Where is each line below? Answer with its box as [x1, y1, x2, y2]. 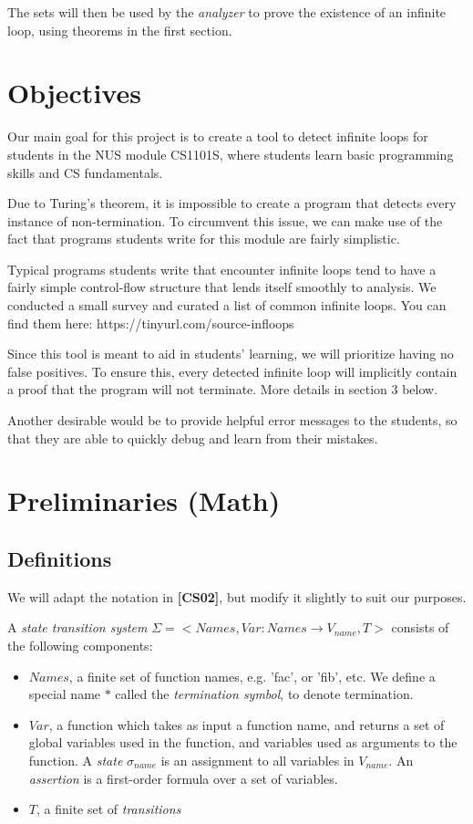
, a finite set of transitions [36, 799, 181, 819]
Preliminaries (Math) [7, 482, 281, 519]
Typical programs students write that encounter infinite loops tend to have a [7, 259, 437, 278]
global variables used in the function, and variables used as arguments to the [28, 733, 458, 752]
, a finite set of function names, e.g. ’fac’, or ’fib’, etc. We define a [68, 666, 436, 685]
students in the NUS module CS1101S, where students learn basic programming [7, 144, 454, 163]
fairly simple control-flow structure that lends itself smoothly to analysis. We [7, 277, 437, 297]
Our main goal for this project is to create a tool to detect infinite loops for [7, 127, 428, 146]
